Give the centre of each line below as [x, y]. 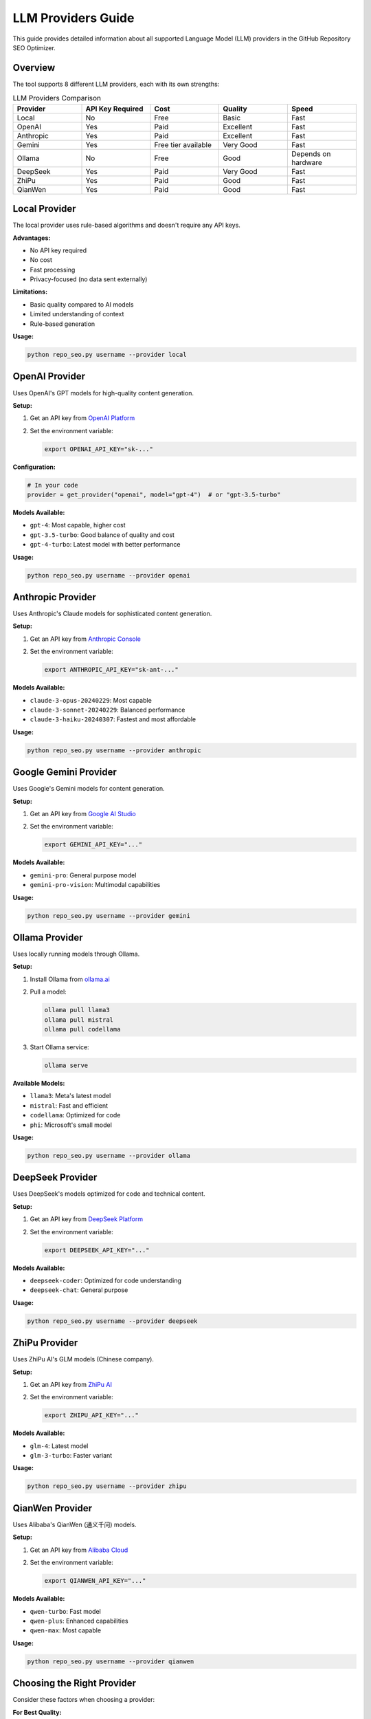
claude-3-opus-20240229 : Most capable [91, 700]
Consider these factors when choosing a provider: [83, 1700]
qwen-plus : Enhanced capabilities [79, 1621]
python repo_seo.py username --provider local [107, 355]
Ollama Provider [48, 938]
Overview [34, 68]
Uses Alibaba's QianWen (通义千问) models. [75, 1524]
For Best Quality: [37, 1712]
